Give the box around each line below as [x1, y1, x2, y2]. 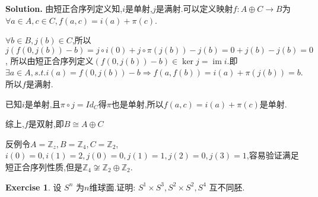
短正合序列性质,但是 [5, 160, 82, 173]
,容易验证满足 [246, 149, 299, 161]
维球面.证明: [89, 180, 136, 193]
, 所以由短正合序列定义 [5, 54, 94, 66]
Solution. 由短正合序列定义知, [5, 2, 123, 14]
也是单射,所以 [111, 97, 164, 110]
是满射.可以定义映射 [155, 2, 233, 14]
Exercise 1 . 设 [5, 180, 62, 193]
